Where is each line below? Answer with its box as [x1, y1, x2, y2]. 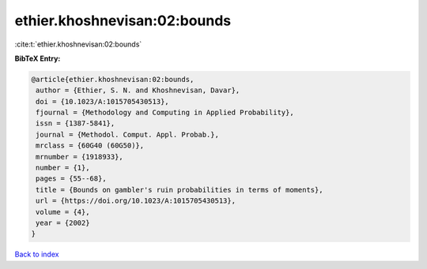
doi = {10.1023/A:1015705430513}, [36, 97, 169, 106]
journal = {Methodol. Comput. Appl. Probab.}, [36, 130, 219, 139]
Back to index [14, 249, 59, 260]
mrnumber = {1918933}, [36, 152, 124, 161]
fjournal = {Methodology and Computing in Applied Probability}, [36, 108, 294, 118]
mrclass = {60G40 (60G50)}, [36, 141, 145, 150]
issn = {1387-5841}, [36, 119, 115, 128]
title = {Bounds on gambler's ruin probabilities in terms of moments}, [36, 185, 323, 194]
